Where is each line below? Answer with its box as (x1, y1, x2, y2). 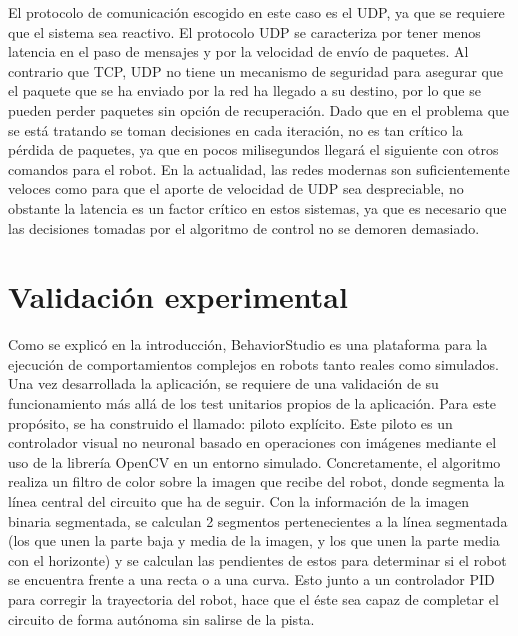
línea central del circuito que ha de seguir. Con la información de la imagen (8, 491, 470, 511)
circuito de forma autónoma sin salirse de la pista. (8, 608, 315, 629)
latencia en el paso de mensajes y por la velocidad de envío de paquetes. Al (8, 41, 469, 62)
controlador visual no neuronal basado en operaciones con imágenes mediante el (8, 432, 497, 453)
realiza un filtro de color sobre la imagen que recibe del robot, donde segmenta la (8, 471, 505, 492)
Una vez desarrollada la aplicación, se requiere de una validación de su (8, 373, 439, 394)
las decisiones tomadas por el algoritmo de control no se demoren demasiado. (8, 217, 480, 238)
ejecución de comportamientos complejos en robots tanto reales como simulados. (8, 353, 499, 374)
